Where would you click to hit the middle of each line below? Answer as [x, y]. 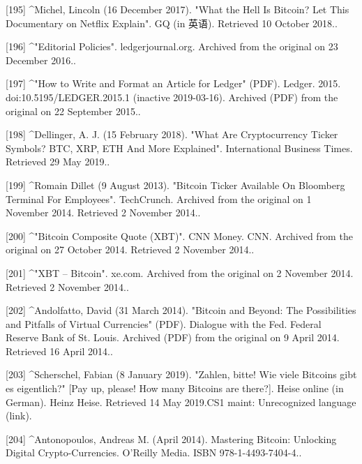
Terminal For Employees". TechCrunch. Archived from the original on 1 [159, 199]
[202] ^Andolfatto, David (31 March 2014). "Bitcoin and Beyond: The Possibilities [181, 310]
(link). [19, 416]
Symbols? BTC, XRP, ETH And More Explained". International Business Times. [179, 148]
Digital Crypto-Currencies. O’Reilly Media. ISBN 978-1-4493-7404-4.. [154, 452]
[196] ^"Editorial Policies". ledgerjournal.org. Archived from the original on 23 [172, 46]
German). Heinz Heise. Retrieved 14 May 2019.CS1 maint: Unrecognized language [181, 402]
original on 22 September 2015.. [73, 111]
